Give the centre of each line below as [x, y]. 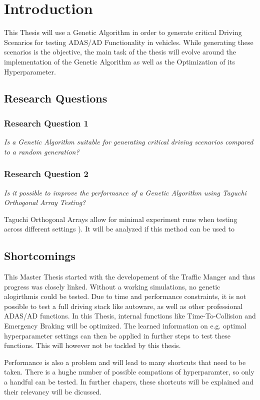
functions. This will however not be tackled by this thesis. [92, 345]
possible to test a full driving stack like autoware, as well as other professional [123, 306]
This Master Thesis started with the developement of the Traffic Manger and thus [130, 277]
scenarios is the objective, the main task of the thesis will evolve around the [120, 52]
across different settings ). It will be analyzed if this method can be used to [119, 229]
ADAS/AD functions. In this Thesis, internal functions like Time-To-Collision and [130, 316]
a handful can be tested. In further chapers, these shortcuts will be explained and [129, 382]
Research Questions [56, 98]
